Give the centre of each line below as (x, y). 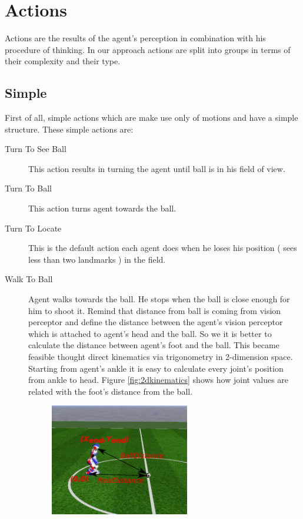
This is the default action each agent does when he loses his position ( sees (163, 248)
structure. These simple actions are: (69, 129)
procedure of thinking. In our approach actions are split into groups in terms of (148, 49)
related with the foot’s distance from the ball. (111, 391)
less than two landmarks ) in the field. (97, 259)
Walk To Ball (29, 279)
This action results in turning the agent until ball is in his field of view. (157, 168)
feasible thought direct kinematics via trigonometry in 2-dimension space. (161, 357)
